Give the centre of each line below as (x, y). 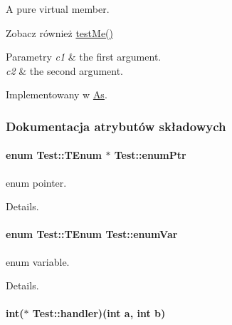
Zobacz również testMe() (59, 32)
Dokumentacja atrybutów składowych (116, 126)
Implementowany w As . (57, 94)
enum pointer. (36, 182)
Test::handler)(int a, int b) (99, 313)
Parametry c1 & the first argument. (84, 57)
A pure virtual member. (58, 9)
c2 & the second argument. (64, 70)
